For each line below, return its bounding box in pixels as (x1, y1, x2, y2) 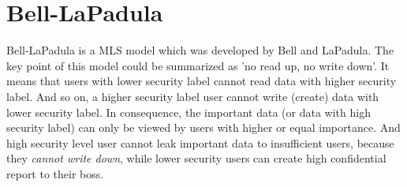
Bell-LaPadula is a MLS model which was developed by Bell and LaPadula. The (6, 42, 394, 58)
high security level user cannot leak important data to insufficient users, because (6, 134, 394, 151)
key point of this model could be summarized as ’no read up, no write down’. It (6, 57, 390, 73)
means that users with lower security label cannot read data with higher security (6, 73, 397, 89)
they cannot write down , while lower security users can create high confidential (6, 150, 386, 166)
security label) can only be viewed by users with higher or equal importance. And (6, 119, 401, 136)
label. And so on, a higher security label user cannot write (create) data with (6, 88, 379, 104)
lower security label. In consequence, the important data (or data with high (6, 103, 371, 120)
